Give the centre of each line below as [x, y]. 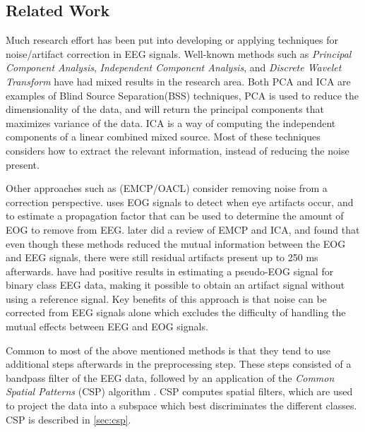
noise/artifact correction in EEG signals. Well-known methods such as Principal [179, 53]
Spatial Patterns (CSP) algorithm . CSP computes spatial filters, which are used [179, 391]
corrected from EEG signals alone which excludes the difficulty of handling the [176, 312]
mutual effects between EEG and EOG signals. [107, 326]
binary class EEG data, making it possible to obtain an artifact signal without [175, 285]
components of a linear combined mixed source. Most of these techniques [163, 137]
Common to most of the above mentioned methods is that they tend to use [168, 350]
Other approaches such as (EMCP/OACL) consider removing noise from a [167, 188]
